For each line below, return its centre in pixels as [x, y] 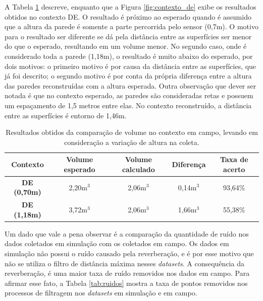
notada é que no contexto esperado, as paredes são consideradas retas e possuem [129, 95]
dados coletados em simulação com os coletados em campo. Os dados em [117, 243]
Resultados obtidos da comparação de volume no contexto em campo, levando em [132, 132]
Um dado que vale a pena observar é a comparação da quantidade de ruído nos [127, 233]
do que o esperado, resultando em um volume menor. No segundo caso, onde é [126, 46]
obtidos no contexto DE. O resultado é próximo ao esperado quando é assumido [128, 16]
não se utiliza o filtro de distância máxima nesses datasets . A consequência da [124, 263]
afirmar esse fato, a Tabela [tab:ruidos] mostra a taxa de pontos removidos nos [126, 283]
